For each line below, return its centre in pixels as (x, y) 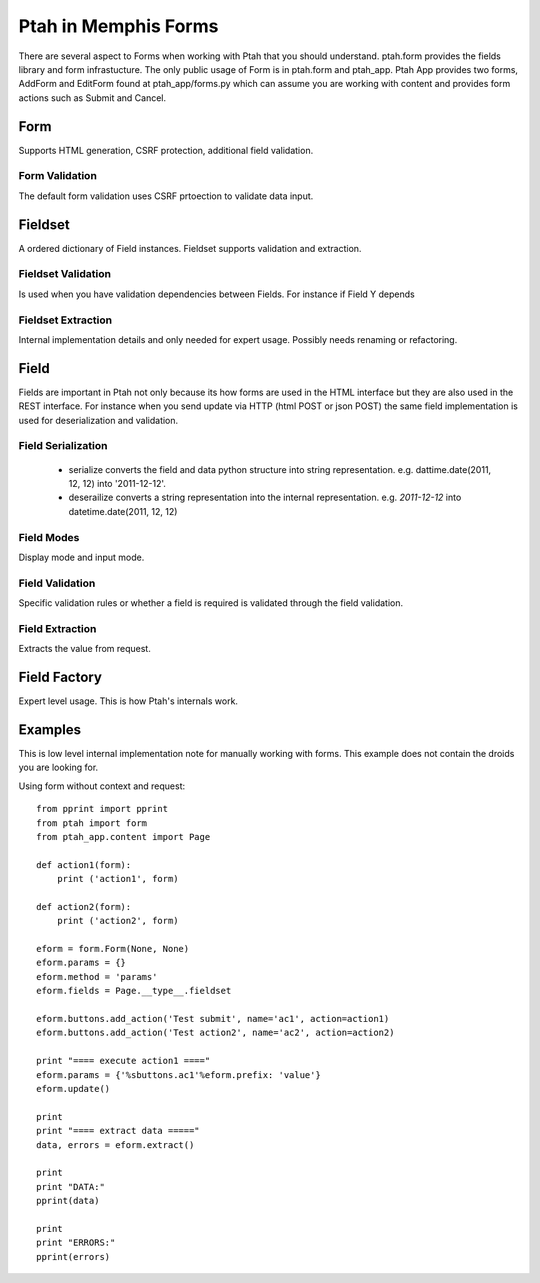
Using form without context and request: (101, 786)
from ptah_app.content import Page (123, 836)
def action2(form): (84, 906)
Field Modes (49, 537)
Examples (50, 729)
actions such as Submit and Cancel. (92, 97)
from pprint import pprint (102, 809)
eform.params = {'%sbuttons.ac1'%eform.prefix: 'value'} (179, 1074)
